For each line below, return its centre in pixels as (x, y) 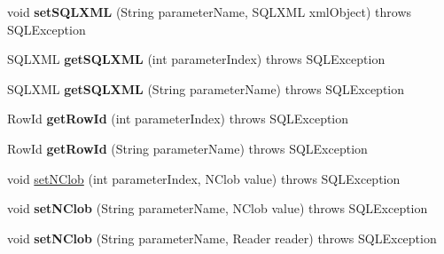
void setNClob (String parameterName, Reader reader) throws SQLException (222, 238)
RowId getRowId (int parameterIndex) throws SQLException (178, 119)
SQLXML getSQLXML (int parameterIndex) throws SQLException (196, 59)
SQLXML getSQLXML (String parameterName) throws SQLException (206, 88)
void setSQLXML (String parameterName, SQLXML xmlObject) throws (210, 12)
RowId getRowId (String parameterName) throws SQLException (187, 148)
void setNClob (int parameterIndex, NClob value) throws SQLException (204, 178)
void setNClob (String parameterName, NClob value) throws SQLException (218, 208)
